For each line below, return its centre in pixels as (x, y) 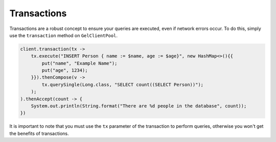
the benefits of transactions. (39, 133)
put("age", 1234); (65, 70)
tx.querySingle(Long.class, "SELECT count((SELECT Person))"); (123, 84)
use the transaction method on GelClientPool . (63, 35)
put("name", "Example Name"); (79, 63)
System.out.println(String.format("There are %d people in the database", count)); (139, 106)
